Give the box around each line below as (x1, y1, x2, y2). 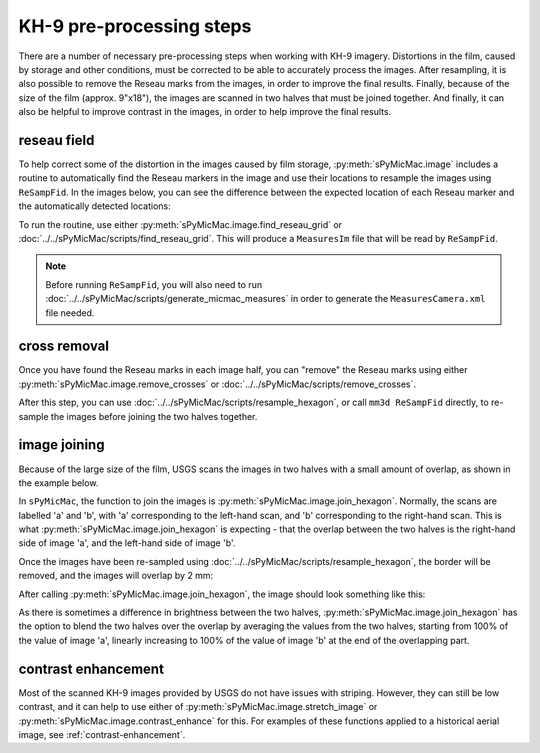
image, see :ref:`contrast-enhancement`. (18, 728, 186, 740)
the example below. (18, 476, 99, 489)
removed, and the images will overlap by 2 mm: (18, 570, 214, 582)
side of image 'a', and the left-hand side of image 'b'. (18, 537, 236, 549)
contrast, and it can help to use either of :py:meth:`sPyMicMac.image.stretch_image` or (18, 701, 378, 713)
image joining (18, 436, 105, 454)
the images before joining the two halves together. (50, 410, 258, 422)
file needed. (45, 306, 95, 319)
